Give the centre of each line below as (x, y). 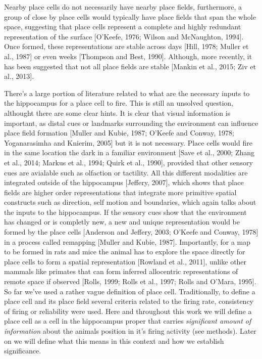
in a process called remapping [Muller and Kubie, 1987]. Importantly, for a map (127, 241)
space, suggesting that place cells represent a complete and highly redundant (123, 27)
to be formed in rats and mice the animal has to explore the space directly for (125, 252)
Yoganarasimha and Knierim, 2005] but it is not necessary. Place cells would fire (128, 142)
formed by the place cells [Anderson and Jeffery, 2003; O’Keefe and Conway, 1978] (131, 232)
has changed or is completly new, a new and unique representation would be (122, 222)
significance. (23, 351)
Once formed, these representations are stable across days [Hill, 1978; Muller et (126, 46)
